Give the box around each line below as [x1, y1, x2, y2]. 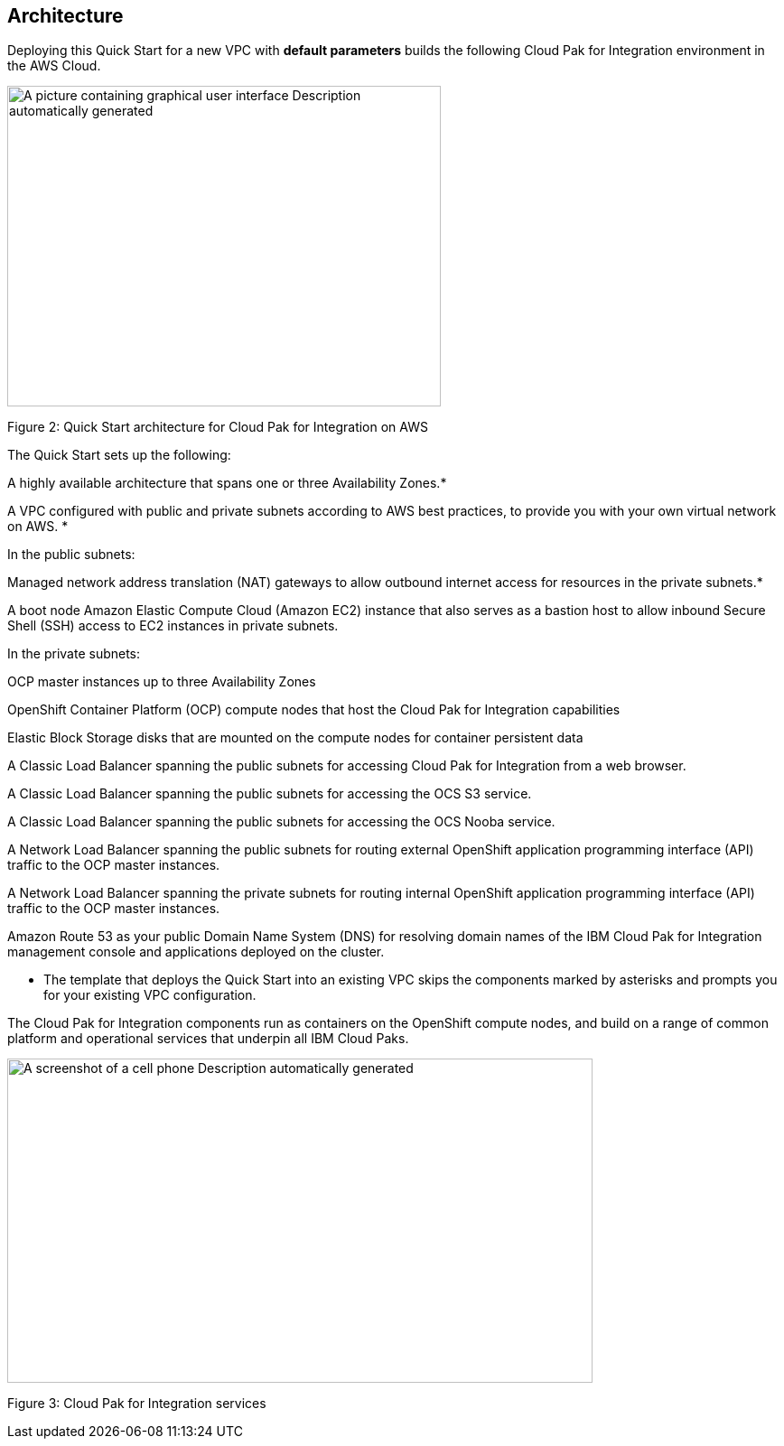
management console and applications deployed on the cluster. [7, 944, 385, 960]
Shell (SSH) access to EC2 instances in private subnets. [7, 618, 339, 634]
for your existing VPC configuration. [43, 987, 257, 1003]
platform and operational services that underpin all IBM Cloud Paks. [7, 1031, 409, 1047]
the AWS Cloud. [7, 58, 101, 74]
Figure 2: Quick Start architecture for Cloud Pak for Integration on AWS [7, 419, 428, 435]
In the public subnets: [7, 546, 135, 563]
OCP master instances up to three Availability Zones [7, 674, 316, 690]
